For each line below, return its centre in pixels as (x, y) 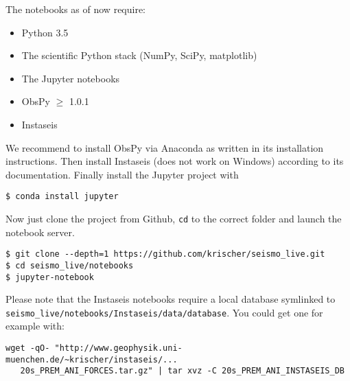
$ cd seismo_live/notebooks (70, 265)
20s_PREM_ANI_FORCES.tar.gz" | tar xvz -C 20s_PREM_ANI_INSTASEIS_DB (182, 371)
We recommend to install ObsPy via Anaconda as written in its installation (165, 147)
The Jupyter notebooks (71, 78)
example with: (35, 326)
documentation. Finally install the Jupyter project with (122, 174)
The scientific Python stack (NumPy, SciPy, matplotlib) (139, 55)
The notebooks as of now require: (76, 9)
